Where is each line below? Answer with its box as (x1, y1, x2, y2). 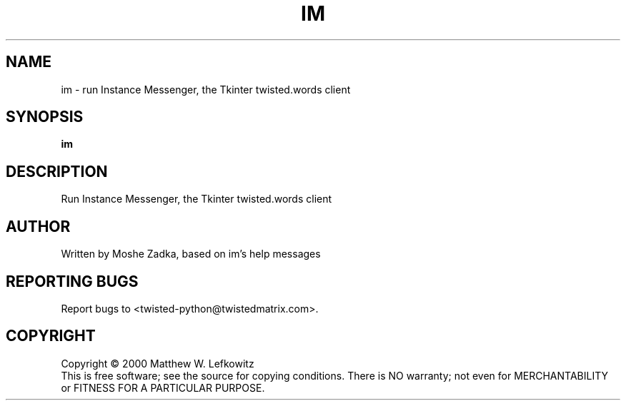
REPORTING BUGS (6, 272, 139, 290)
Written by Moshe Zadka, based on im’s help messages (61, 248, 321, 260)
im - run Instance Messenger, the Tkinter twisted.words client (61, 83, 351, 96)
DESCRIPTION (6, 162, 108, 181)
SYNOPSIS (6, 108, 84, 126)
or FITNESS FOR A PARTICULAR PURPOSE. (61, 381, 265, 394)
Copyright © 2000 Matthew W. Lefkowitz (61, 357, 254, 370)
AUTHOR (6, 217, 71, 235)
